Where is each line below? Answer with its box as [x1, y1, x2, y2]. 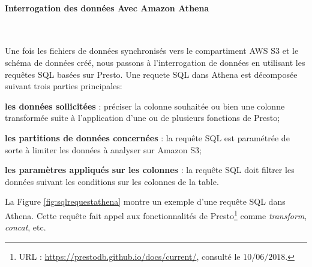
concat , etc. [5, 221, 46, 233]
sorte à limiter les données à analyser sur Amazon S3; [5, 143, 202, 156]
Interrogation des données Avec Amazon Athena [5, 1, 209, 14]
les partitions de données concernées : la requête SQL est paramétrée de [5, 131, 290, 144]
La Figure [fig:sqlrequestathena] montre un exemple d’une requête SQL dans [5, 195, 286, 208]
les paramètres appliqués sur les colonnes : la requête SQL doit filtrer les [5, 163, 295, 176]
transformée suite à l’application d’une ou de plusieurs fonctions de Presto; [5, 111, 280, 124]
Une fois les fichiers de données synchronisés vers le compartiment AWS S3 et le [5, 44, 299, 57]
